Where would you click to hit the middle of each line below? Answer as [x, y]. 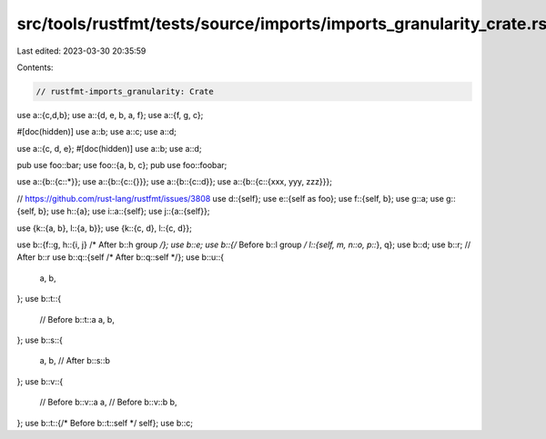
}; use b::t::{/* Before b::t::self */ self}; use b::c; [105, 423]
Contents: [35, 67]
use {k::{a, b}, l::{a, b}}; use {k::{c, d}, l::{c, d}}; [105, 228]
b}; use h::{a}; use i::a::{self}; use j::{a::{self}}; [124, 211]
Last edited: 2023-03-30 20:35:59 [81, 51]
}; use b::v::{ [40, 381]
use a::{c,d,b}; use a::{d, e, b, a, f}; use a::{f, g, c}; [110, 115]
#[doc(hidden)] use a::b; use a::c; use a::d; [97, 132]
